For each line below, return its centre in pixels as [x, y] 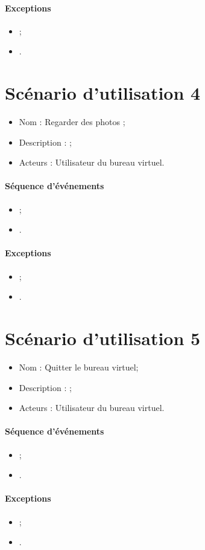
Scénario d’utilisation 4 [103, 93]
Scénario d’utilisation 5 [103, 338]
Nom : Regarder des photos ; [72, 122]
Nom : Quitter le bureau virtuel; [79, 367]
